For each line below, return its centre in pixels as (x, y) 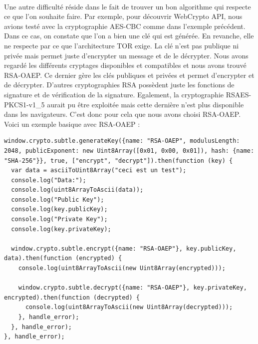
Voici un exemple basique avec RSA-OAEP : (72, 124)
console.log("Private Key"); (59, 219)
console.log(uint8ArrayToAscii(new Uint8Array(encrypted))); (122, 268)
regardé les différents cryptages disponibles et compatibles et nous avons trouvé (125, 65)
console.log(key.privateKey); (61, 229)
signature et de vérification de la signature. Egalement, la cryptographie (114, 94)
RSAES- (239, 94)
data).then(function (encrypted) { (63, 258)
